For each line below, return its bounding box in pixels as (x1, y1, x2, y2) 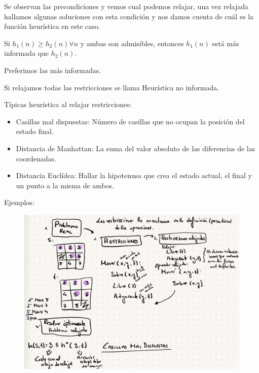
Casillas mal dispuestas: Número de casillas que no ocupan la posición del (16, 116, 245, 126)
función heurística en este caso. (4, 21, 100, 31)
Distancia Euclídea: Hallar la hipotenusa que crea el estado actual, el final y (16, 170, 252, 181)
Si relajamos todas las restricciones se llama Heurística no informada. (4, 82, 219, 92)
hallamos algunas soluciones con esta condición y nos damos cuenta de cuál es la (4, 11, 254, 21)
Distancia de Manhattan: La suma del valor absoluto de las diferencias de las (16, 143, 255, 153)
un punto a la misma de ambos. (16, 180, 115, 190)
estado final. (16, 126, 54, 137)
